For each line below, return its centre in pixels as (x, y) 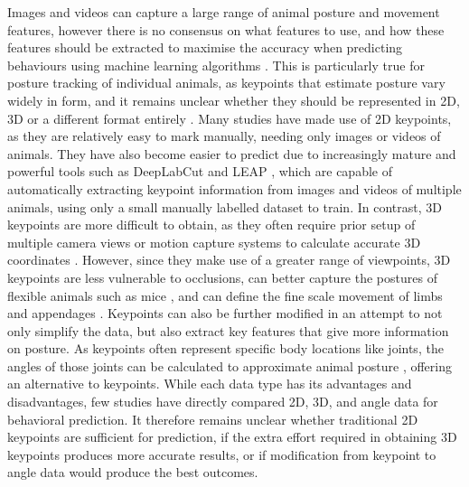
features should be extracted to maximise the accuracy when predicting (205, 47)
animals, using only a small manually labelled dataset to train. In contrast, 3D (225, 206)
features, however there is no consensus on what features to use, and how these (226, 29)
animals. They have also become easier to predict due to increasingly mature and (232, 153)
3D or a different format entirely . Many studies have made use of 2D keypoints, (230, 118)
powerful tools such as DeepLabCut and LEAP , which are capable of (200, 171)
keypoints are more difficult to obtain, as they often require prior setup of (211, 225)
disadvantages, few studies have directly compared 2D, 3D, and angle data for (223, 402)
